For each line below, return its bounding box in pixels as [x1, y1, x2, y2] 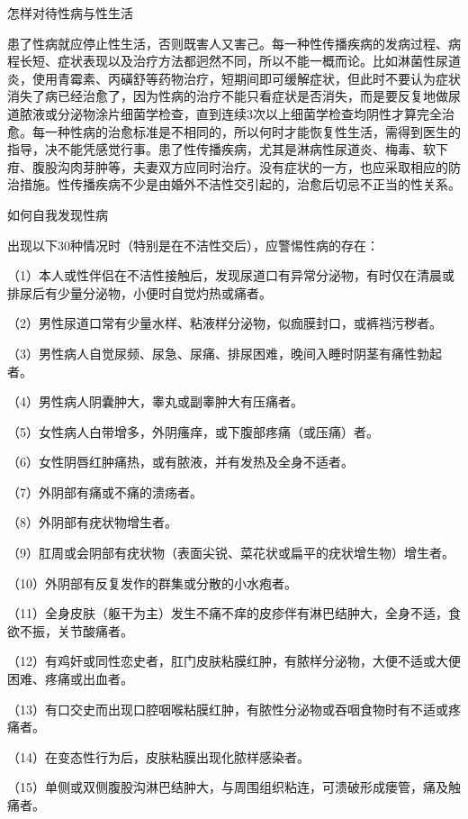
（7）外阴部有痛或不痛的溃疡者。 [7, 482, 202, 501]
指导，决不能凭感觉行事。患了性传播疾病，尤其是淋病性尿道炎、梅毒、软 [7, 140, 436, 159]
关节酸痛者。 [57, 621, 133, 640]
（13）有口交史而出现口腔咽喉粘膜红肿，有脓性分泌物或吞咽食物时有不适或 [7, 699, 448, 718]
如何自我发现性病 [7, 205, 108, 223]
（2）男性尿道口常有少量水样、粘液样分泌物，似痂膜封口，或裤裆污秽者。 [7, 314, 442, 332]
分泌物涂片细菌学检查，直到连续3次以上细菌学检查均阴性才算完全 [57, 104, 442, 123]
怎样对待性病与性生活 [7, 4, 133, 22]
